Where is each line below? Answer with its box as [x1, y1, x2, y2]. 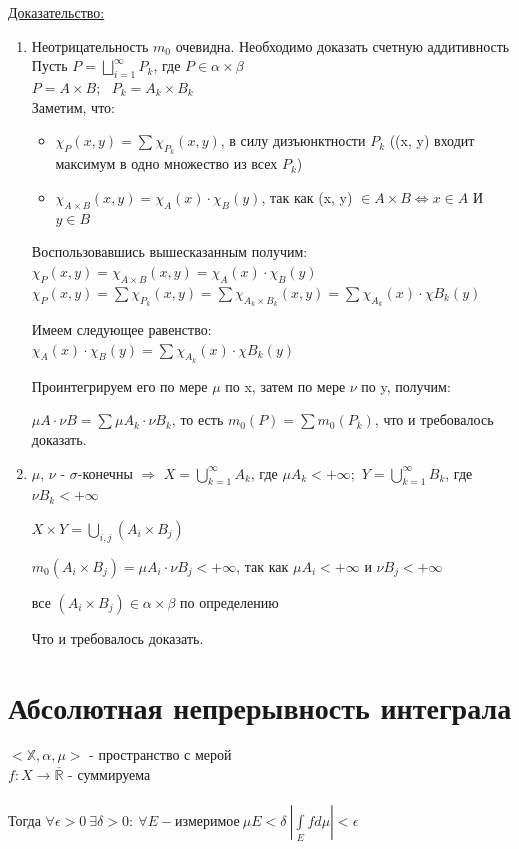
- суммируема [68, 764, 151, 785]
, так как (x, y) [261, 186, 353, 207]
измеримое [175, 815, 240, 830]
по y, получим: [361, 375, 451, 396]
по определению [179, 591, 279, 612]
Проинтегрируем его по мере [31, 375, 208, 396]
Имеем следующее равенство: [31, 318, 212, 339]
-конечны [77, 462, 133, 483]
